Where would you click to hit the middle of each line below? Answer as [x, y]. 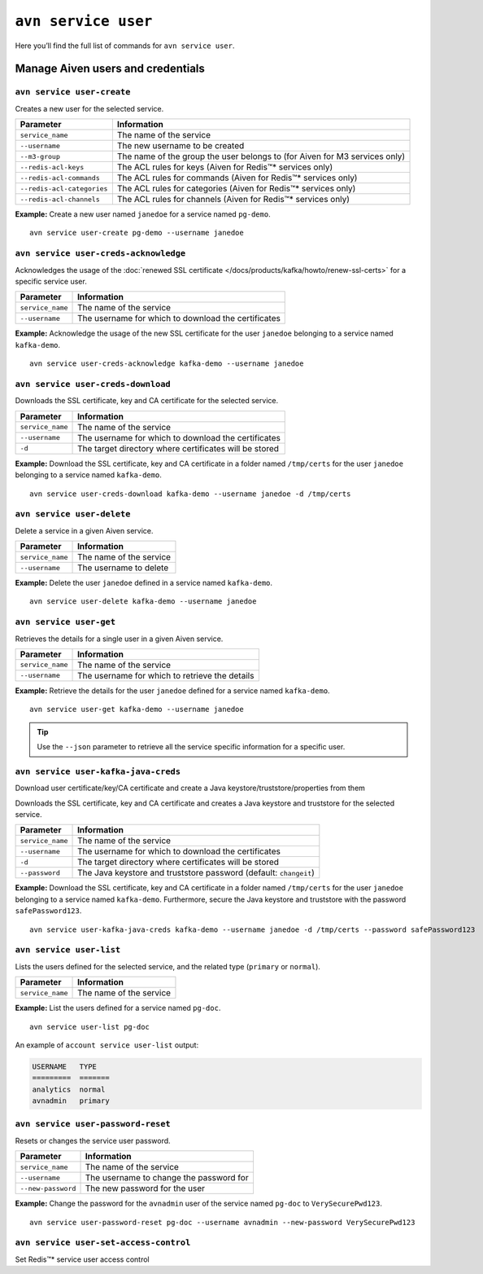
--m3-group [40, 156]
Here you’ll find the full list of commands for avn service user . [125, 46]
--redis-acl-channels [60, 199]
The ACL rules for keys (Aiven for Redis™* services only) [225, 167]
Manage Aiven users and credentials [110, 69]
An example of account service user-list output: [107, 1045]
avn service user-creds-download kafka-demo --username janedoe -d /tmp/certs [190, 494]
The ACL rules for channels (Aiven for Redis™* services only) [233, 200]
